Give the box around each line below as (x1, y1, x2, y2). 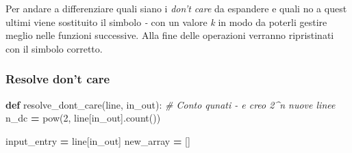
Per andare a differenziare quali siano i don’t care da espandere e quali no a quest (5, 1, 347, 15)
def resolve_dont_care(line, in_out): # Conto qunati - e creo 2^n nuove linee (5, 97, 336, 111)
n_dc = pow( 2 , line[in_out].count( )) (5, 111, 161, 125)
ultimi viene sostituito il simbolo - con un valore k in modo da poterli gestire (5, 14, 327, 29)
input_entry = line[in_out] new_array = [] (5, 133, 190, 148)
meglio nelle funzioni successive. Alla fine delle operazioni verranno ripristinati (5, 28, 334, 42)
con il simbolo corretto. (5, 41, 103, 55)
